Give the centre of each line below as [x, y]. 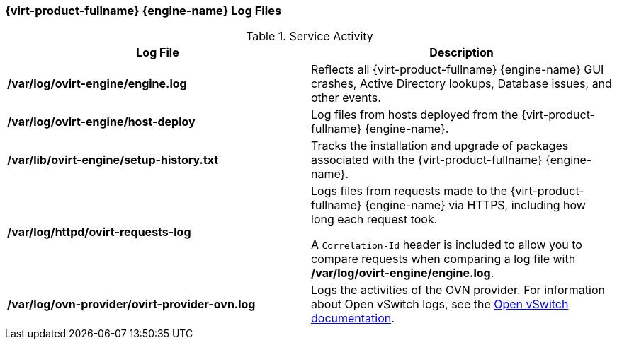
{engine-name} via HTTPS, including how [475, 205]
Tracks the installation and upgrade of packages [440, 146]
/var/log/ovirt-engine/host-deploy [101, 122]
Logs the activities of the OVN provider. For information [458, 290]
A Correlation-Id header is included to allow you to [447, 245]
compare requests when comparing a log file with [443, 259]
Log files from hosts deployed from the [415, 115]
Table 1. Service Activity [310, 36]
